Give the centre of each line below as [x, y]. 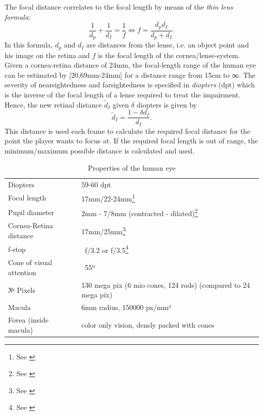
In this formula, [29, 45]
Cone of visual [30, 262]
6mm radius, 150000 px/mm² [126, 307]
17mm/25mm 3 [103, 230]
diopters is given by [167, 104]
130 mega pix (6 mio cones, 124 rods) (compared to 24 [166, 284]
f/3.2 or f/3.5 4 [107, 249]
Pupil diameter [31, 212]
